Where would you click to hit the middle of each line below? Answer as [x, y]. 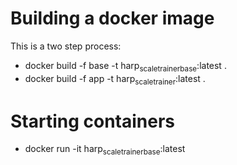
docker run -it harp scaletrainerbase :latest [105, 150]
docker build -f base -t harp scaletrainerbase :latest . [125, 66]
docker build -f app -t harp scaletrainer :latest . [115, 79]
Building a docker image [112, 18]
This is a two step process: [66, 46]
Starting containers [93, 121]
